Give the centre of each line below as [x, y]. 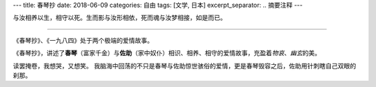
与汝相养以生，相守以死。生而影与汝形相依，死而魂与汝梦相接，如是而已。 [119, 18]
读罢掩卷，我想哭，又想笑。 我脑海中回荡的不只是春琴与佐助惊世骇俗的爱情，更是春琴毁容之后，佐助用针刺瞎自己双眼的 [185, 66]
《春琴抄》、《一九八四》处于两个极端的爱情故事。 [83, 40]
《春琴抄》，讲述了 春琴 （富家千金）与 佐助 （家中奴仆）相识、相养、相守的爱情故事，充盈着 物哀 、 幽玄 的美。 [167, 53]
